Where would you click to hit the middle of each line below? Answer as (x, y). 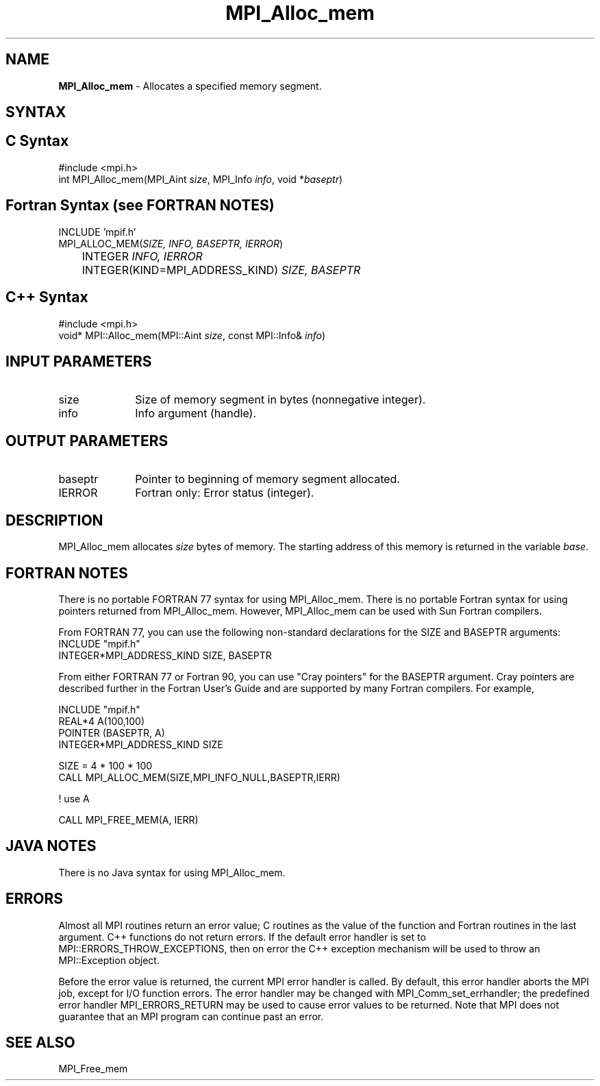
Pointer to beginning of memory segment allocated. (267, 479)
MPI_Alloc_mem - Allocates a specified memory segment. (190, 86)
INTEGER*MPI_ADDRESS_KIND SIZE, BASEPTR (165, 655)
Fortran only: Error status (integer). (225, 493)
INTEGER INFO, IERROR (142, 256)
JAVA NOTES (51, 846)
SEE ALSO (40, 1043)
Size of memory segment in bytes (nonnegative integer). (280, 400)
